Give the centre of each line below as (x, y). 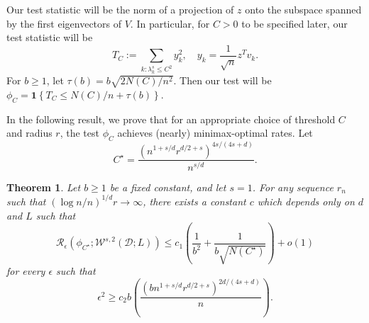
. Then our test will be (222, 80)
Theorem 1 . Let (44, 187)
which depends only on (306, 201)
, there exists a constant (194, 201)
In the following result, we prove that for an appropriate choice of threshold (171, 119)
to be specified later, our (294, 23)
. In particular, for (170, 23)
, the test (79, 133)
